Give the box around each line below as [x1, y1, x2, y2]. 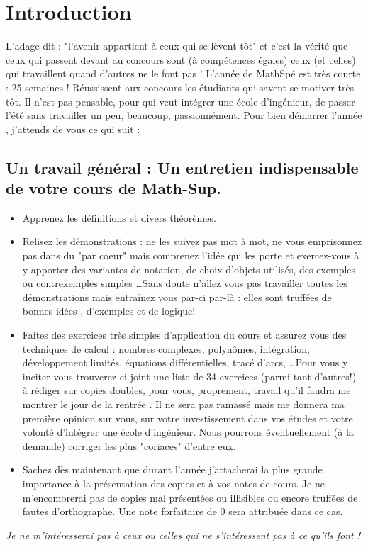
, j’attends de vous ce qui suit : [6, 121, 140, 136]
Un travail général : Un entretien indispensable [6, 156, 359, 178]
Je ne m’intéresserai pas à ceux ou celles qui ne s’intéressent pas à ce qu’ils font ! [6, 527, 361, 542]
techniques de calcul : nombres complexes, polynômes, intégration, [22, 341, 310, 356]
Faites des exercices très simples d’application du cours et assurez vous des [22, 327, 347, 342]
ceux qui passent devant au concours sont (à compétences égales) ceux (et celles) [6, 52, 356, 67]
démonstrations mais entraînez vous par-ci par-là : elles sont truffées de [22, 289, 332, 304]
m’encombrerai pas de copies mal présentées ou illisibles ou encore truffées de [22, 490, 358, 504]
